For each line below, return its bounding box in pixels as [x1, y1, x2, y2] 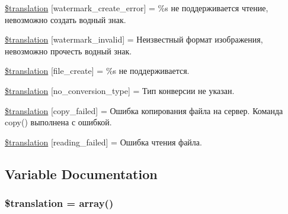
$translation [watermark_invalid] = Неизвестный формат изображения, [5, 33, 263, 46]
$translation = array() [5, 196, 114, 210]
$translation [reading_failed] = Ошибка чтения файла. [5, 135, 202, 148]
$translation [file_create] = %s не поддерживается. [5, 64, 190, 77]
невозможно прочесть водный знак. [5, 44, 132, 57]
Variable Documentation [5, 164, 158, 183]
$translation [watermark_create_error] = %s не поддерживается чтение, [5, 2, 268, 14]
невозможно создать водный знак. [5, 13, 126, 25]
